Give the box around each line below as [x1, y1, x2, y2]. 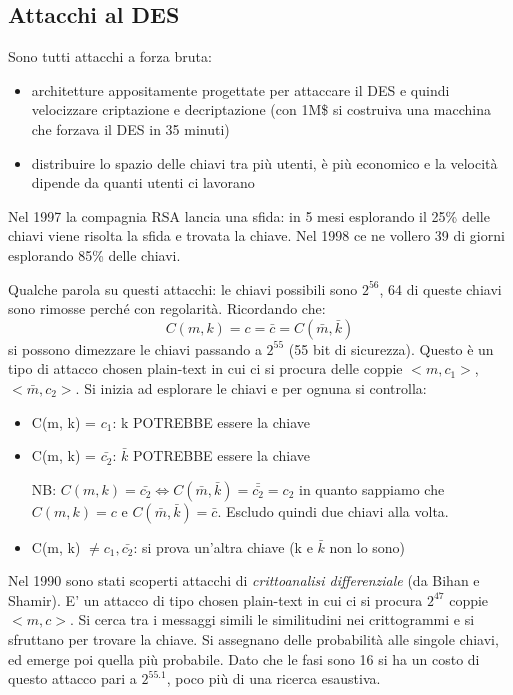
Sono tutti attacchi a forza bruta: [8, 46, 212, 67]
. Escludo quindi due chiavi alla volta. [217, 500, 449, 521]
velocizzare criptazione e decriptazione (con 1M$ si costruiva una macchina [31, 99, 491, 120]
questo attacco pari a [8, 668, 137, 689]
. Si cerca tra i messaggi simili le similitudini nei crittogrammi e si [69, 609, 475, 630]
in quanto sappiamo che [299, 478, 445, 499]
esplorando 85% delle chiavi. [8, 244, 181, 265]
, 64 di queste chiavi [379, 278, 502, 299]
